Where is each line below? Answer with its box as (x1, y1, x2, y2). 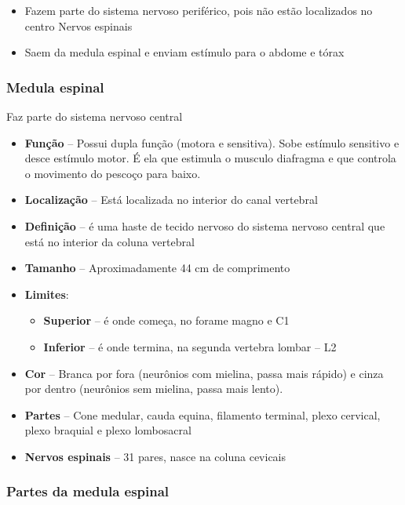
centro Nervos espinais (24, 17, 133, 34)
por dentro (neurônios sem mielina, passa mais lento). (24, 380, 283, 397)
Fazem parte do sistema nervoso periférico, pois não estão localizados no (24, 2, 373, 18)
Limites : (24, 285, 69, 302)
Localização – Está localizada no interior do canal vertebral (24, 191, 318, 208)
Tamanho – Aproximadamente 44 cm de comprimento (24, 260, 290, 276)
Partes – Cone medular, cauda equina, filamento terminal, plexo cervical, (24, 406, 381, 423)
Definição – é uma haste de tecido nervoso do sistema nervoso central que (24, 217, 385, 234)
